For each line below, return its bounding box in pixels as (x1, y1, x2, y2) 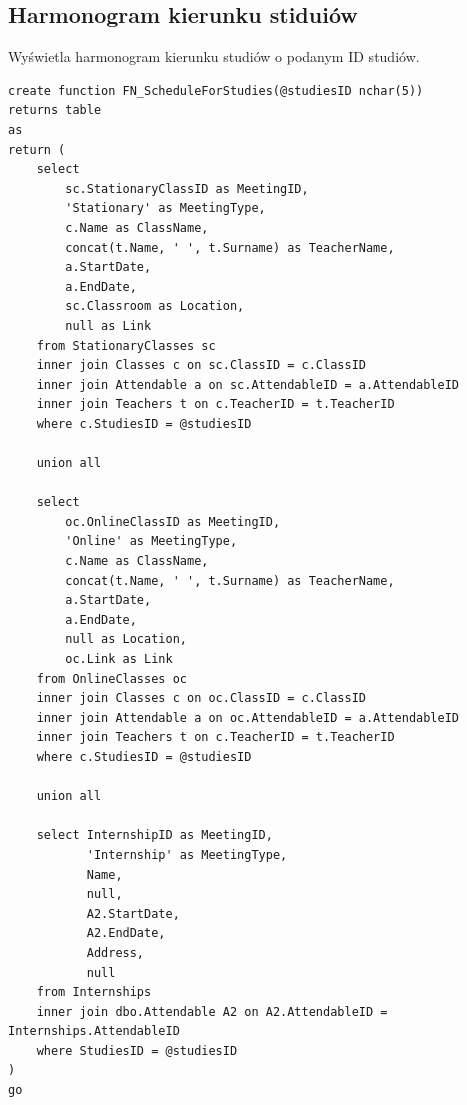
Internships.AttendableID (8, 1024, 180, 1039)
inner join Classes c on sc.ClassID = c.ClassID (36, 358, 366, 373)
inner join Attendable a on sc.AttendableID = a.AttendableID (36, 377, 460, 392)
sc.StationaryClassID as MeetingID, (65, 181, 309, 196)
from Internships (36, 985, 152, 1000)
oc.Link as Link (65, 652, 173, 667)
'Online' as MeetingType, (65, 534, 238, 549)
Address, (86, 945, 145, 960)
